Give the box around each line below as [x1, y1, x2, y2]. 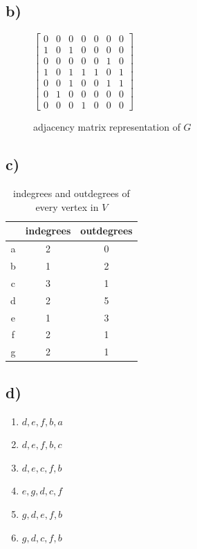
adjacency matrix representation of [33, 120, 180, 134]
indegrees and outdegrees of [13, 186, 130, 201]
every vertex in [35, 199, 99, 214]
